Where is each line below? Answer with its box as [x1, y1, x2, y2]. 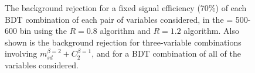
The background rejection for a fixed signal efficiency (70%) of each [5, 2, 247, 13]
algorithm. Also [183, 25, 239, 37]
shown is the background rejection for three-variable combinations [5, 36, 242, 48]
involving [5, 47, 38, 60]
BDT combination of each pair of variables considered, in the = [5, 13, 233, 25]
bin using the [19, 25, 67, 37]
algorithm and [100, 25, 151, 37]
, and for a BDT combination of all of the [91, 47, 241, 60]
